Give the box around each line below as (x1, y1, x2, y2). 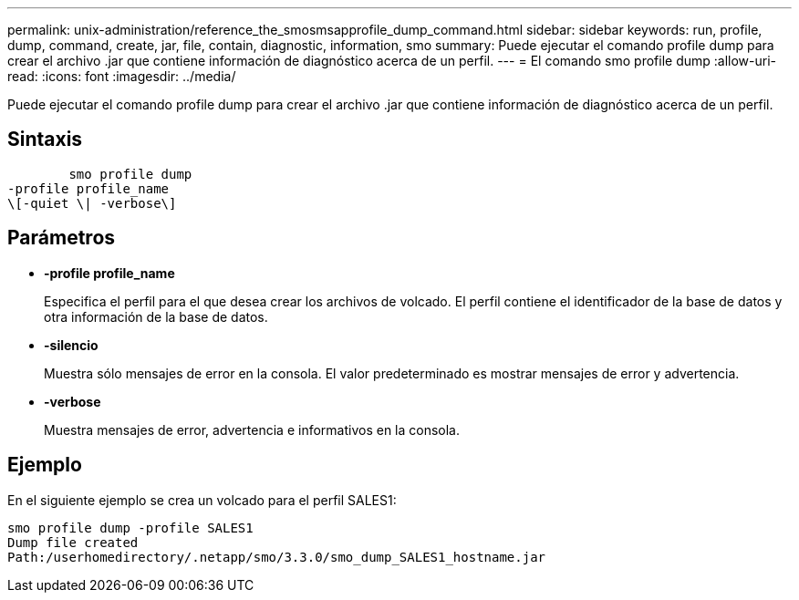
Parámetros (7, 226, 116, 250)
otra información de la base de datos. (44, 308, 268, 325)
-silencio (44, 336, 99, 353)
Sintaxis (7, 128, 83, 151)
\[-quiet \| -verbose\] (7, 195, 177, 211)
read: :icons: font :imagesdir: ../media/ (7, 68, 236, 84)
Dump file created (7, 534, 139, 550)
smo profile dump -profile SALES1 (7, 520, 254, 535)
